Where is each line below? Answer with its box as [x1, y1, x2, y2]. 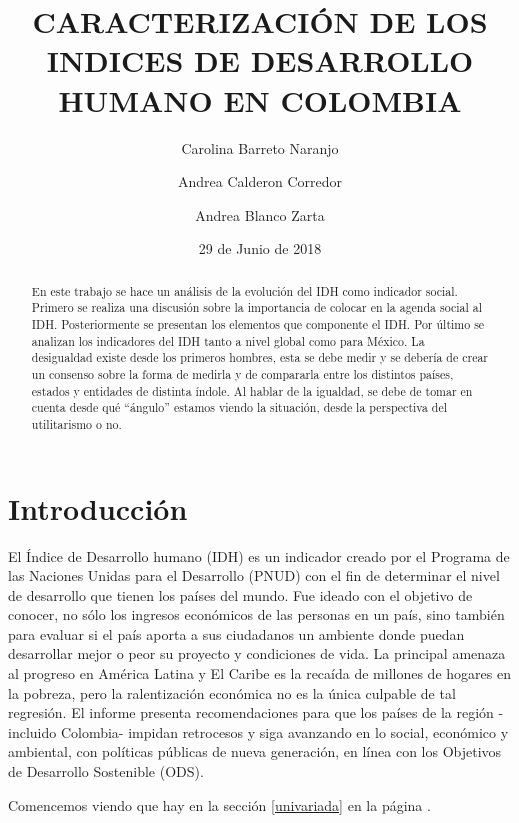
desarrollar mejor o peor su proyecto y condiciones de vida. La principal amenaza [8, 643, 506, 664]
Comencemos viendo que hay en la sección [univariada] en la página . [8, 794, 431, 815]
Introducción [8, 487, 188, 528]
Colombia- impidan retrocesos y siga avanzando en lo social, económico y [60, 721, 509, 742]
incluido [8, 721, 57, 742]
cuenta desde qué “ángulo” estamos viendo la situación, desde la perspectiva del [31, 399, 448, 416]
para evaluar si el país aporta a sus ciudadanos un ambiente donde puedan [8, 623, 465, 644]
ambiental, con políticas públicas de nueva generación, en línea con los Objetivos [8, 741, 502, 762]
